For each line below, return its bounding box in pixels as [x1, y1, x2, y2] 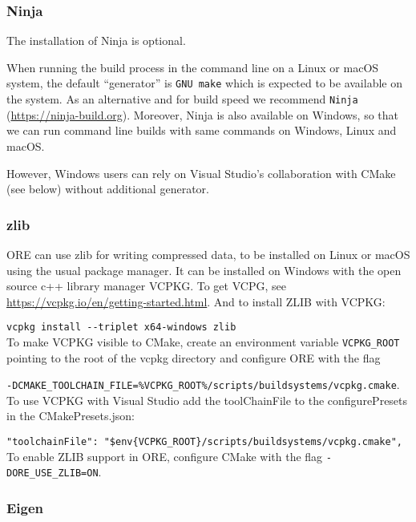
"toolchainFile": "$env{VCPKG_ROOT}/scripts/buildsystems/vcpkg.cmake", [6, 436, 402, 448]
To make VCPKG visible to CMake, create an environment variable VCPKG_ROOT [6, 333, 400, 350]
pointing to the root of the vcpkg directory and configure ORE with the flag [6, 349, 381, 366]
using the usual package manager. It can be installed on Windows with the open [6, 261, 402, 278]
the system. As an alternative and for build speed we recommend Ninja [6, 91, 358, 107]
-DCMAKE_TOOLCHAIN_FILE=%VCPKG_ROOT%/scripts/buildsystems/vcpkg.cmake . [6, 376, 400, 393]
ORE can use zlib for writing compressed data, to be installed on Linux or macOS [6, 245, 410, 262]
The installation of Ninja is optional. [6, 32, 186, 49]
